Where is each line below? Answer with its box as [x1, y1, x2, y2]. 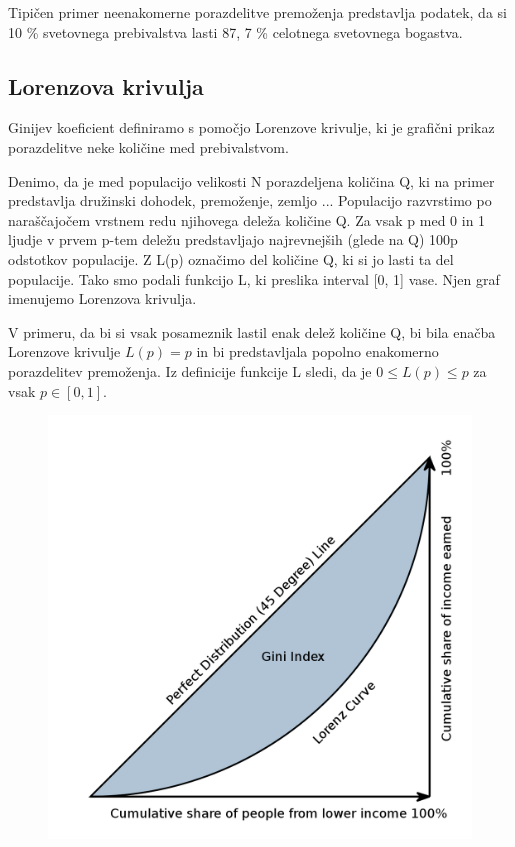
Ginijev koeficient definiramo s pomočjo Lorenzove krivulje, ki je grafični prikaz [8, 117, 495, 138]
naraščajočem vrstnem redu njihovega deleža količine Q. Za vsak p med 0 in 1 [8, 209, 486, 230]
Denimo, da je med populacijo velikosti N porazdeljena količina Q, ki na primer [8, 170, 495, 191]
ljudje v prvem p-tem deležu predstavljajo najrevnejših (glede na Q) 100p [8, 229, 458, 250]
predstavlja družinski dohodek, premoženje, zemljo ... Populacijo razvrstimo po [8, 190, 492, 211]
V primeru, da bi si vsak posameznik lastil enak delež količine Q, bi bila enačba [8, 321, 496, 342]
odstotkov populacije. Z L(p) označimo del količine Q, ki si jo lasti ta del [8, 248, 454, 269]
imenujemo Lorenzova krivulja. [8, 288, 197, 309]
